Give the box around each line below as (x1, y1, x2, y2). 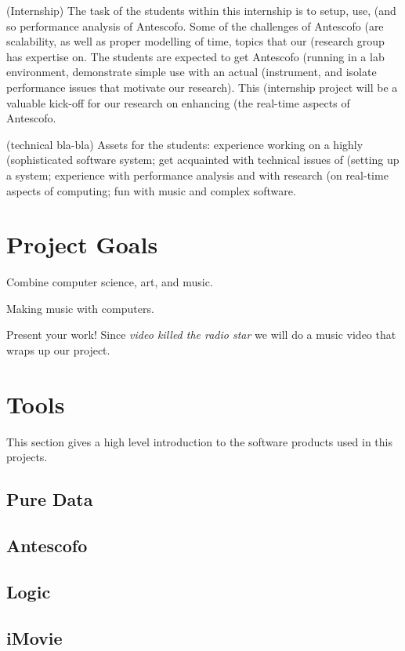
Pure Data (6, 487, 93, 511)
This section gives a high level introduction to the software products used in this (6, 433, 392, 449)
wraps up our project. (6, 342, 110, 358)
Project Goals (6, 228, 158, 260)
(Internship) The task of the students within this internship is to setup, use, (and (6, 2, 396, 18)
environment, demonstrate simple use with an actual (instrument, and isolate (6, 64, 377, 80)
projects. (6, 449, 48, 465)
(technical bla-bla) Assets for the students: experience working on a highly (6, 136, 363, 152)
